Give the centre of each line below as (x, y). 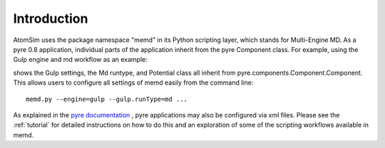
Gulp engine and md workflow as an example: (80, 60)
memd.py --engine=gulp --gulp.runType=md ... (107, 99)
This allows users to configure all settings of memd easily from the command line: (133, 83)
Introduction (51, 18)
